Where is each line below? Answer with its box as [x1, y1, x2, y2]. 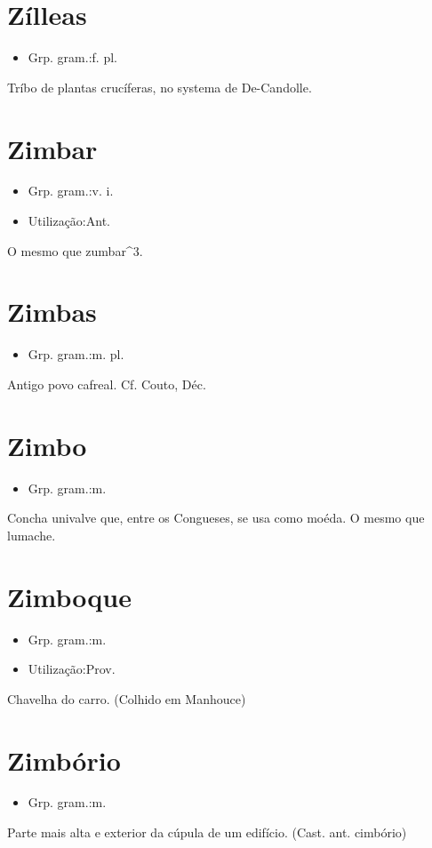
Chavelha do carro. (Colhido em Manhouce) [7, 689, 246, 708]
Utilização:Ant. [28, 212, 110, 230]
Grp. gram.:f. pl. [28, 48, 117, 67]
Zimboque [7, 578, 132, 614]
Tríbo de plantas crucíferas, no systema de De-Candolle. [7, 77, 312, 96]
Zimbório [7, 741, 121, 778]
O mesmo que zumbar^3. [7, 241, 143, 260]
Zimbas [7, 293, 97, 330]
